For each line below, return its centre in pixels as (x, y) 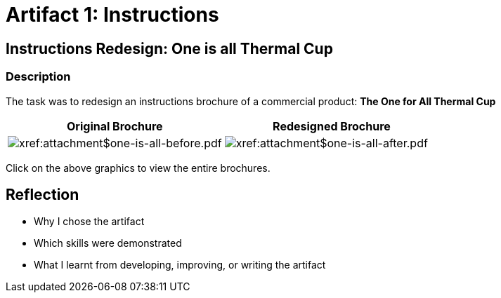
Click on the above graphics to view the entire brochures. (138, 168)
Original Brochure (115, 126)
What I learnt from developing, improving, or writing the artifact (180, 265)
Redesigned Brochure (332, 126)
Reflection (43, 194)
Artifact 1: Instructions (112, 15)
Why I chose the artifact (89, 222)
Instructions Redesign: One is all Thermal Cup (169, 48)
